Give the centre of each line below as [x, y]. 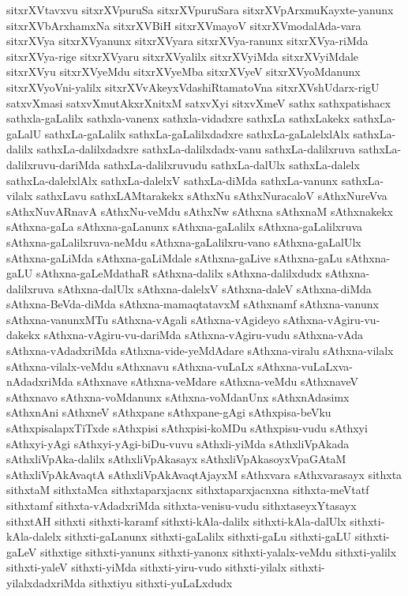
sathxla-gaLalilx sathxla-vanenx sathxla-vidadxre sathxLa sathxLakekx [178, 118]
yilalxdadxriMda [46, 582]
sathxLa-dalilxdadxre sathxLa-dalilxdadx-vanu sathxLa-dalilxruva [196, 149]
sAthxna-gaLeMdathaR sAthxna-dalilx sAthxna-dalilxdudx [179, 273]
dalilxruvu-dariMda [53, 164]
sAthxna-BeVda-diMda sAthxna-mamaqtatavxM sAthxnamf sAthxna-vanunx [193, 304]
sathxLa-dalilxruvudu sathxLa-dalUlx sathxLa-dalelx [232, 164]
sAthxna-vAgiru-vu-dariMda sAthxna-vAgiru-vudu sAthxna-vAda [203, 335]
